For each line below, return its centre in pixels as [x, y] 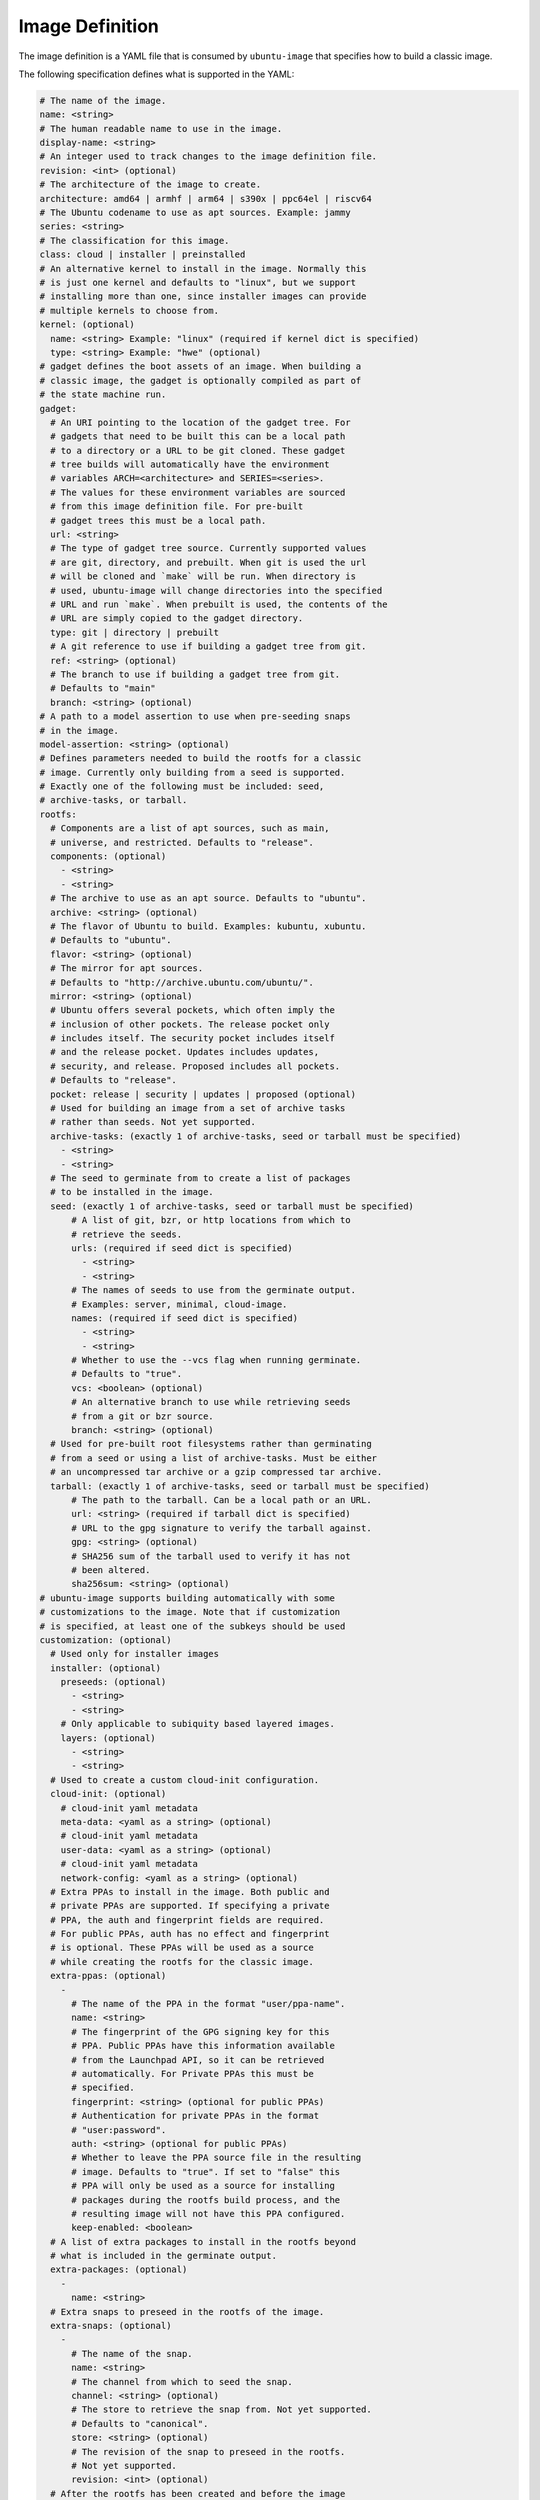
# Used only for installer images [135, 1654]
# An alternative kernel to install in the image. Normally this [203, 268]
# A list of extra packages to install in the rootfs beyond [203, 2241]
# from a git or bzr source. [142, 1416]
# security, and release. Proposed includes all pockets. [195, 1066]
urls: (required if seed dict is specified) [182, 1248]
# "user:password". [119, 2129]
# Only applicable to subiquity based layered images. [197, 1724]
